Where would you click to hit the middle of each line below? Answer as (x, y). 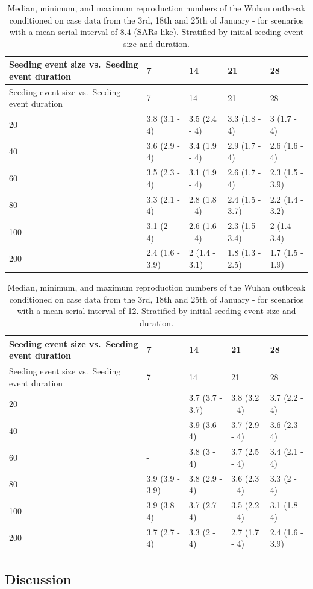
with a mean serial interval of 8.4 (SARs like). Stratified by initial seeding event (156, 32)
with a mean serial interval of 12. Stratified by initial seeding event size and (156, 311)
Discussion (38, 578)
